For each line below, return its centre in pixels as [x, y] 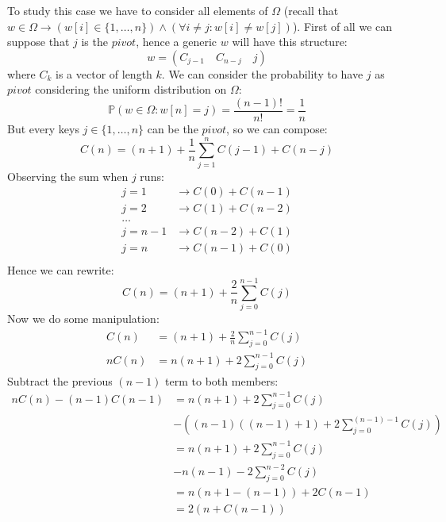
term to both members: [222, 380]
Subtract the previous [60, 380]
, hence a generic [177, 42]
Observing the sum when [68, 176]
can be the [173, 129]
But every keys [43, 129]
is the [94, 42]
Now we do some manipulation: [83, 319]
